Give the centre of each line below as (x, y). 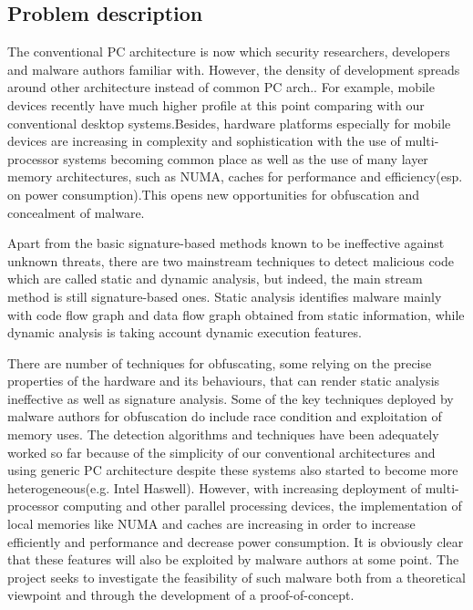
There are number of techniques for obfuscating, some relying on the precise (220, 362)
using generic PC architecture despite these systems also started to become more (233, 470)
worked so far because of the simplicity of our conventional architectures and (221, 452)
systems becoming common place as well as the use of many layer (246, 158)
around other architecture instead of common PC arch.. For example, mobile (221, 87)
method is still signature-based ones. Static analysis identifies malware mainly (225, 296)
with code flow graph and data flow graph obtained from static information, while (236, 314)
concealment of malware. (76, 212)
